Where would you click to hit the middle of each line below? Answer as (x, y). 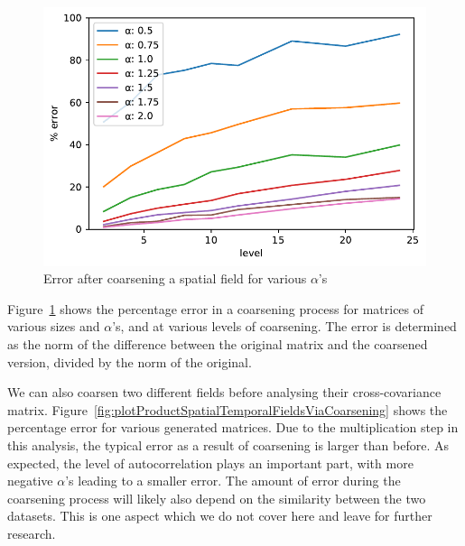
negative (30, 481)
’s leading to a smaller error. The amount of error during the (233, 481)
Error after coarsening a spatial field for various (175, 278)
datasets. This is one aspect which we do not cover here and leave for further (220, 516)
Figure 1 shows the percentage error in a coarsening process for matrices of (216, 308)
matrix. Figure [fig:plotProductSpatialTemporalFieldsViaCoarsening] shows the (228, 409)
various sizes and (54, 326)
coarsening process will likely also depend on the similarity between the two (217, 498)
